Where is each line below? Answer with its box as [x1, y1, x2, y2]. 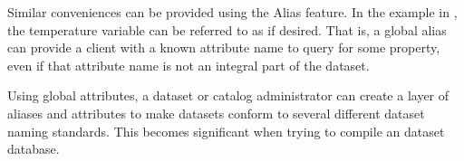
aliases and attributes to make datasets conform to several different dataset [7, 103, 425, 122]
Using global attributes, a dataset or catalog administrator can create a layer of [7, 86, 449, 105]
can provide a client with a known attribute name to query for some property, [7, 38, 440, 57]
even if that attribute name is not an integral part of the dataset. [7, 55, 370, 74]
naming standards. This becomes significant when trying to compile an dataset [7, 121, 445, 140]
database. [7, 139, 60, 158]
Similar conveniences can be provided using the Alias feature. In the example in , [7, 3, 458, 21]
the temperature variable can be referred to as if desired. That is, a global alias [7, 20, 447, 39]
